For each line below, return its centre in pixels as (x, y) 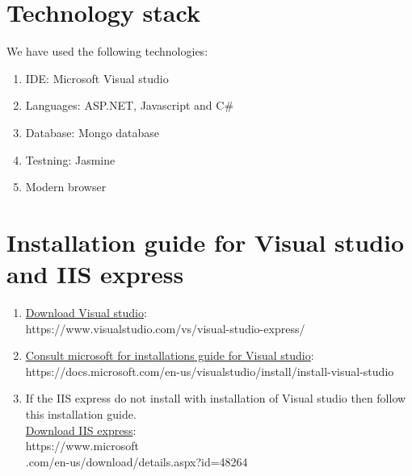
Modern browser (66, 187)
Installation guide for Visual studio (206, 242)
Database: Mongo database (92, 132)
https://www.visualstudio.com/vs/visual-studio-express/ (165, 328)
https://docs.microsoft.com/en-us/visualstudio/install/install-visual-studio (210, 371)
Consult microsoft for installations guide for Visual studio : (170, 355)
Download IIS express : (81, 430)
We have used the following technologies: (107, 51)
